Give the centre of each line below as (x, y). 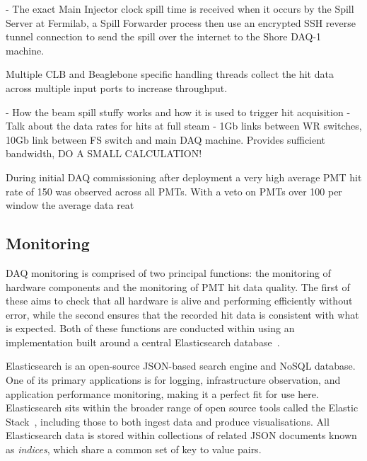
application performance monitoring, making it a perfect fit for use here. (162, 393)
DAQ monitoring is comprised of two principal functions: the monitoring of (168, 272)
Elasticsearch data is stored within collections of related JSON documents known (181, 435)
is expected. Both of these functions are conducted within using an (150, 328)
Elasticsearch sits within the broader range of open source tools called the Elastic (182, 408)
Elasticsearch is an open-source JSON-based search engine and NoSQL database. (181, 366)
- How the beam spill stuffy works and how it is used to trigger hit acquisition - (178, 112)
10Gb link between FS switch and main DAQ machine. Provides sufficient (166, 139)
